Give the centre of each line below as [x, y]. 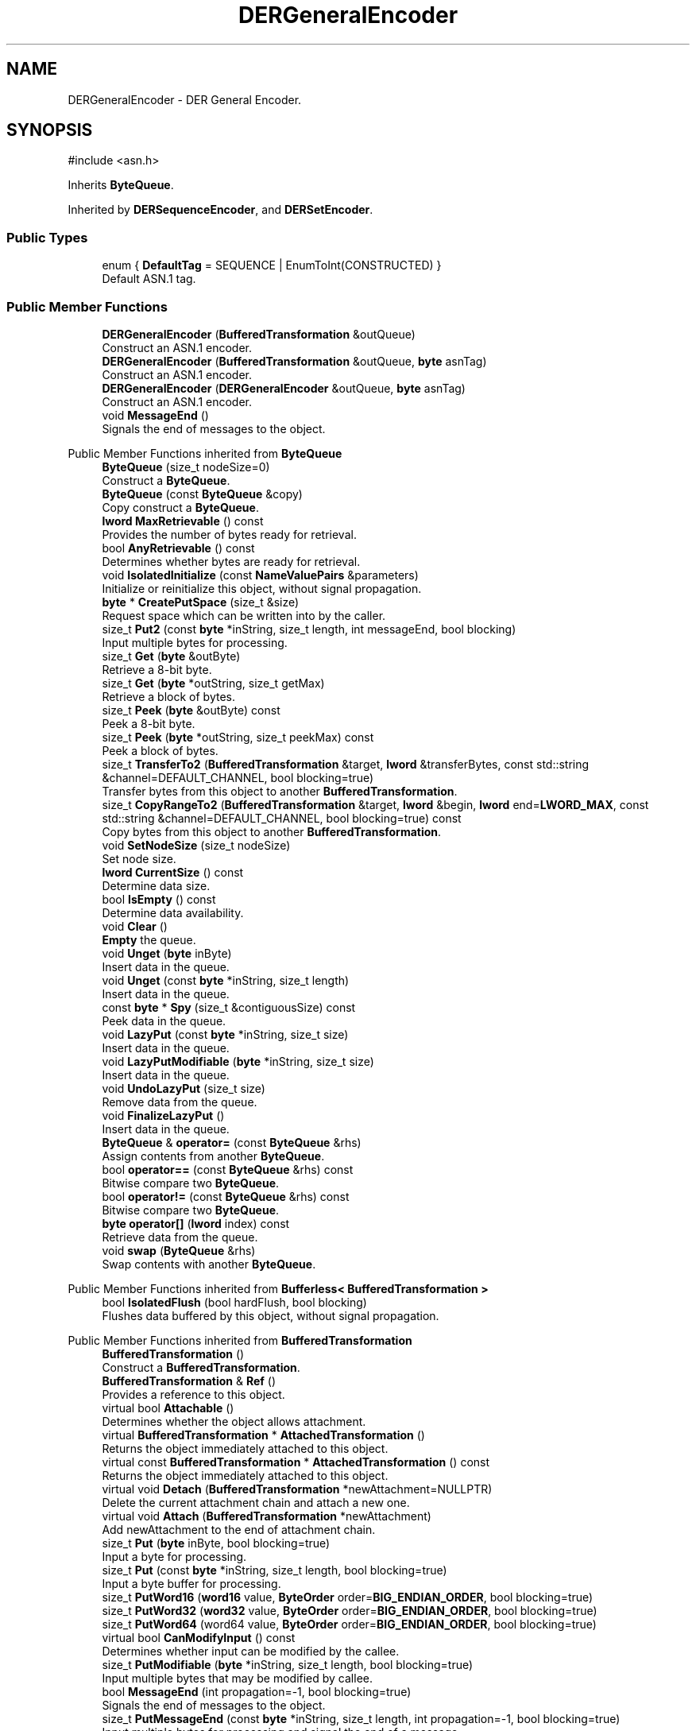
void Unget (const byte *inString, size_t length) [226, 980]
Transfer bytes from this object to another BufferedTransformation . [280, 791]
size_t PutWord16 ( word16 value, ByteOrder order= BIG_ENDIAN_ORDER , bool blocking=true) [348, 1597]
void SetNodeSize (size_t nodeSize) [196, 845]
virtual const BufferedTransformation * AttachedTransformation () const [296, 1462]
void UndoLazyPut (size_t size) [184, 1088]
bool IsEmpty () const [159, 899]
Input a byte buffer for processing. [191, 1583]
